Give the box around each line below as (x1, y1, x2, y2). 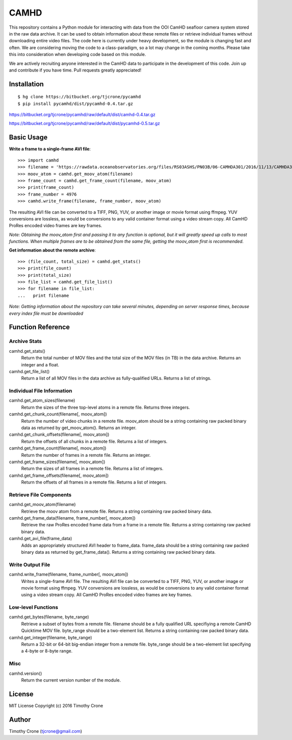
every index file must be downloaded (9, 310, 84, 316)
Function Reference (9, 323, 70, 331)
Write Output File (9, 561, 51, 568)
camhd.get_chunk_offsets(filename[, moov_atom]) (9, 432, 109, 437)
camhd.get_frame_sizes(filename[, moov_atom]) (9, 459, 106, 465)
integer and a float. (21, 361, 59, 367)
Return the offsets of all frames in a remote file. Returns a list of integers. (21, 479, 167, 485)
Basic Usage (9, 133, 48, 142)
